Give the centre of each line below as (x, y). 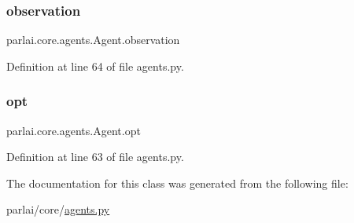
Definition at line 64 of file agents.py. (95, 66)
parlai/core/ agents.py (58, 209)
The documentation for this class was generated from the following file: (177, 183)
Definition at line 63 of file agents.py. (95, 157)
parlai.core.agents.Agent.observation (93, 40)
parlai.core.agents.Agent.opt (74, 130)
